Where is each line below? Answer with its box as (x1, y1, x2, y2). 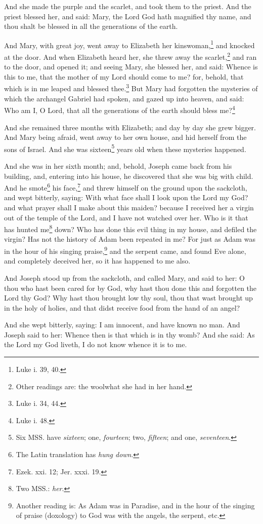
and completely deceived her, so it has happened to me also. (4, 255, 191, 266)
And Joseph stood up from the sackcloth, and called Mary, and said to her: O (4, 272, 245, 283)
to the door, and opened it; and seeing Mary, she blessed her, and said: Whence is (4, 61, 258, 72)
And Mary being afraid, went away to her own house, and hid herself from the (4, 132, 247, 142)
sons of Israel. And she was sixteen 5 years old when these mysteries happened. (4, 142, 246, 154)
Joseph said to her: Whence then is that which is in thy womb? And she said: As (4, 329, 255, 340)
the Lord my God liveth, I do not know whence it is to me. (4, 339, 187, 350)
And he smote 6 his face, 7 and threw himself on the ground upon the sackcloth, (4, 181, 247, 193)
